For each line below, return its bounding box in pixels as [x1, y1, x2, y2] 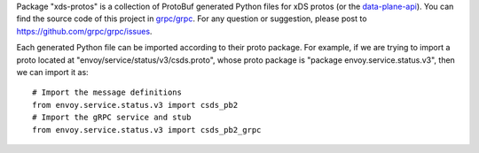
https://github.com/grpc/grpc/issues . [16, 26, 153, 36]
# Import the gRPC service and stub [32, 112, 192, 123]
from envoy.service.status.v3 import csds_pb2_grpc [32, 125, 262, 134]
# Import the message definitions [32, 88, 182, 97]
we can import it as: [16, 66, 89, 77]
